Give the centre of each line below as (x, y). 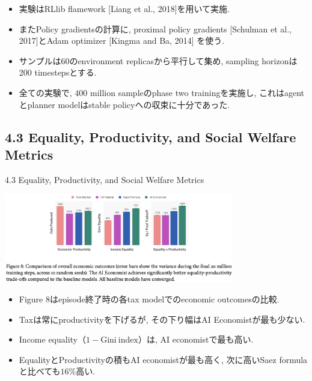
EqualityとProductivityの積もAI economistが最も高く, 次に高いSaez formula (163, 359)
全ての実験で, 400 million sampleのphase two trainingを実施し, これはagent (162, 92)
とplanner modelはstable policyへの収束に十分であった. (124, 104)
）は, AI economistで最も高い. (196, 339)
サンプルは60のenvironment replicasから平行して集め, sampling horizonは (158, 60)
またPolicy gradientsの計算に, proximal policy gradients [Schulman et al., (155, 28)
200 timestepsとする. (58, 72)
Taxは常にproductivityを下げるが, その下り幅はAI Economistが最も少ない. (162, 319)
